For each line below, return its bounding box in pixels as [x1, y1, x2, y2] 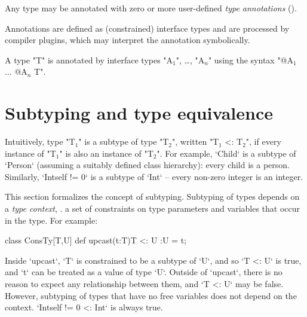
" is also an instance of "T [59, 147, 153, 159]
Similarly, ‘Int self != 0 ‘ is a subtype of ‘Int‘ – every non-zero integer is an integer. [5, 170, 303, 182]
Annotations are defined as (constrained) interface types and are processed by [5, 22, 290, 34]
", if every [245, 135, 281, 148]
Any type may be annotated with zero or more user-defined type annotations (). [5, 2, 297, 14]
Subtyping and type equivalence [5, 100, 273, 125]
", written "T [172, 135, 219, 148]
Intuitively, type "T [5, 135, 75, 148]
